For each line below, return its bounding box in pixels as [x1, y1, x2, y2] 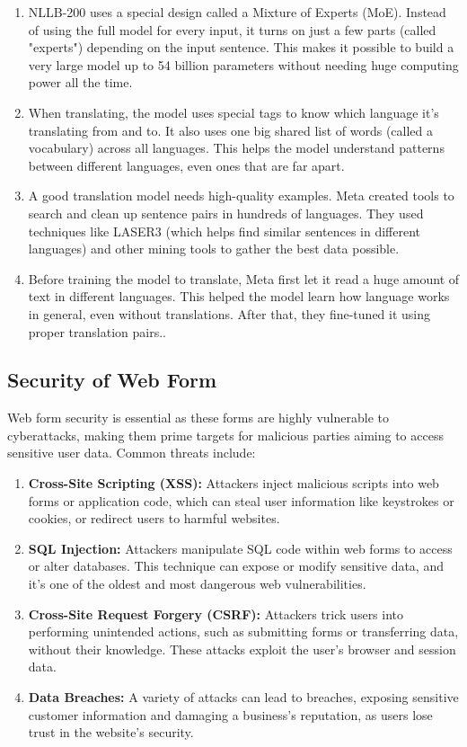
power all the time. [28, 73, 133, 92]
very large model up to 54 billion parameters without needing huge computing [28, 55, 459, 74]
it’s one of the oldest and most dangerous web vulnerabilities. [28, 574, 366, 593]
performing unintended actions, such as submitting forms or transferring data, [28, 622, 459, 641]
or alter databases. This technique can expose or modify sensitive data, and [28, 556, 444, 575]
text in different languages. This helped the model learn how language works [28, 287, 450, 306]
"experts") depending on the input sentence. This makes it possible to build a [28, 38, 454, 57]
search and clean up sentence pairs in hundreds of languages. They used [28, 203, 424, 222]
